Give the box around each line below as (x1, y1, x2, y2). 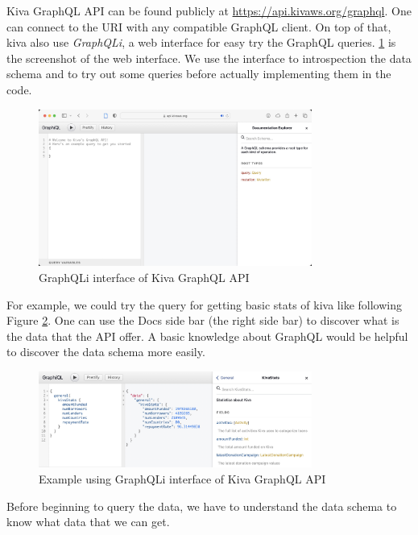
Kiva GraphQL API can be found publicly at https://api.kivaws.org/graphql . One (6, 2, 412, 19)
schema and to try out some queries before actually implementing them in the (6, 65, 391, 82)
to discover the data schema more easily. (6, 343, 205, 360)
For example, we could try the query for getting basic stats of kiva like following (6, 296, 402, 313)
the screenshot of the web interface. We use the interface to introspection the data (6, 49, 412, 66)
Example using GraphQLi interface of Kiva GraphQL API (39, 471, 326, 487)
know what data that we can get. (6, 513, 170, 530)
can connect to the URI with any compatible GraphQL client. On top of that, (6, 18, 391, 35)
